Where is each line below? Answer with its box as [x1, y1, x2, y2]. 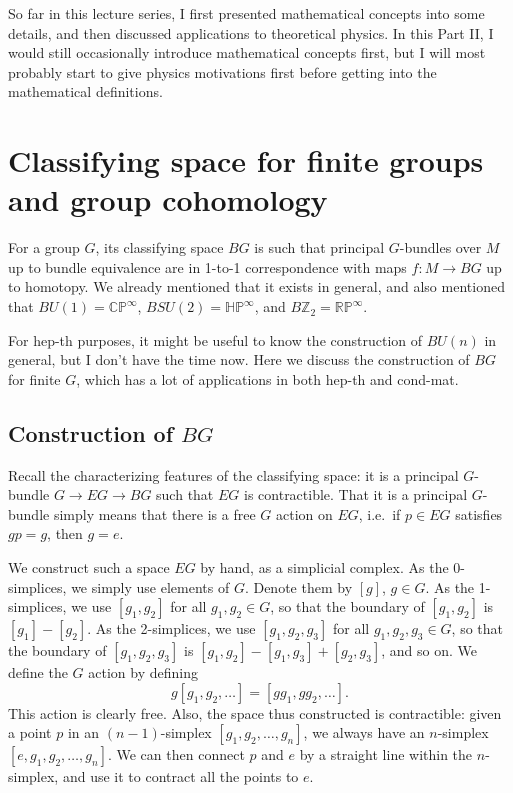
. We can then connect [107, 744, 245, 765]
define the [8, 662, 68, 683]
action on [275, 503, 333, 524]
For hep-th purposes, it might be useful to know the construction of [8, 329, 423, 350]
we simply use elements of [71, 576, 230, 597]
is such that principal [254, 237, 385, 258]
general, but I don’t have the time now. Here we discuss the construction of [8, 349, 470, 370]
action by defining [88, 662, 198, 683]
